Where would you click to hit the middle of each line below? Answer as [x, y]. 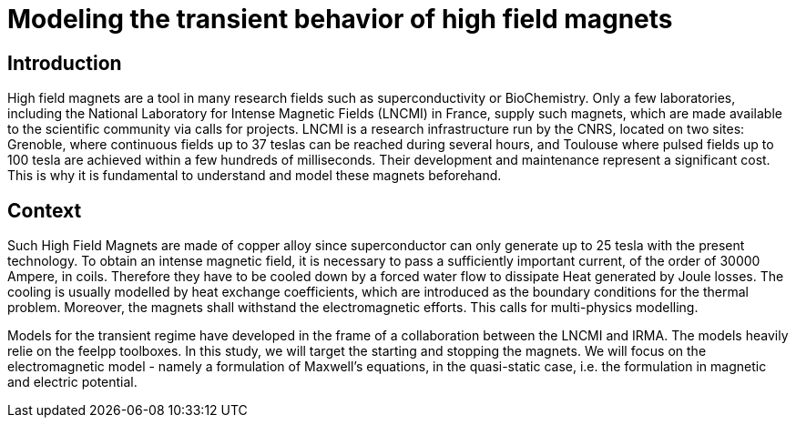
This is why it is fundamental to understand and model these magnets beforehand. [255, 176]
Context [45, 210]
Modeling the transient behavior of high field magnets [340, 19]
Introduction [65, 63]
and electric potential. [72, 382]
